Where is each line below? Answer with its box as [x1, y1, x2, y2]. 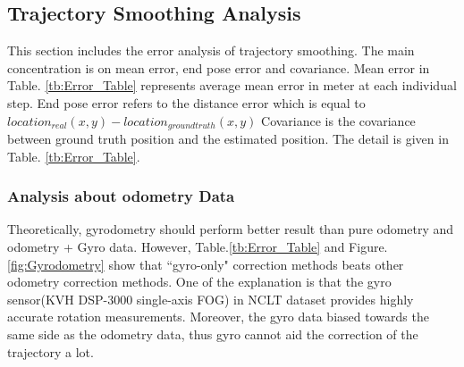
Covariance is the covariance [261, 111, 416, 129]
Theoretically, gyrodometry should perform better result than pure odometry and [7, 220, 454, 238]
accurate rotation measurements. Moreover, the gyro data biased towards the [7, 307, 429, 326]
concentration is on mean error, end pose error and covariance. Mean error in [7, 58, 430, 77]
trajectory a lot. [7, 342, 94, 361]
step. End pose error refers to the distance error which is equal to [7, 93, 366, 112]
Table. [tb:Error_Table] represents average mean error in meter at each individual [7, 76, 457, 95]
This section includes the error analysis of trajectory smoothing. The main [7, 41, 415, 60]
